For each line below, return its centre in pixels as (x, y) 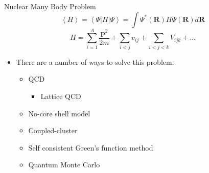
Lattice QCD (61, 96)
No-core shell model (59, 113)
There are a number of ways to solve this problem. (95, 61)
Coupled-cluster (53, 130)
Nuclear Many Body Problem (50, 6)
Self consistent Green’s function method (91, 147)
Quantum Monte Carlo (64, 165)
